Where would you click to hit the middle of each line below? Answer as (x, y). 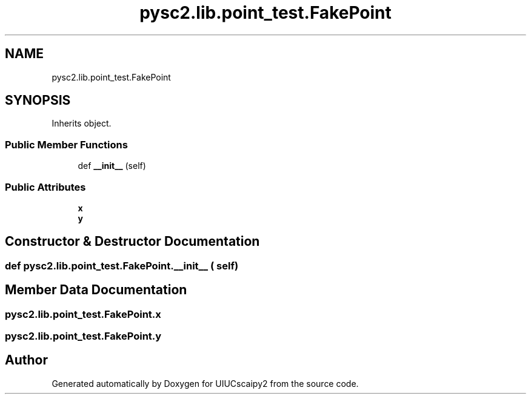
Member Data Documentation (96, 290)
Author (26, 360)
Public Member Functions (66, 144)
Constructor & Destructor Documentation (132, 242)
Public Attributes (45, 187)
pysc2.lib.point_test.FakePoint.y (83, 336)
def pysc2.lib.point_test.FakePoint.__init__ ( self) (122, 265)
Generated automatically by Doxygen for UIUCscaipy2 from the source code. (205, 383)
